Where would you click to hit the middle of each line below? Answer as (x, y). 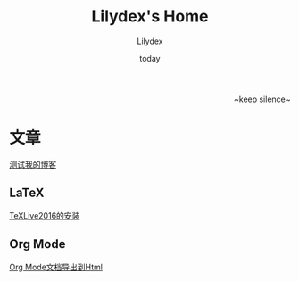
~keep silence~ (262, 99)
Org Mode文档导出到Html (56, 267)
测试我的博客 (33, 164)
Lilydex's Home (150, 17)
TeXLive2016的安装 (45, 215)
